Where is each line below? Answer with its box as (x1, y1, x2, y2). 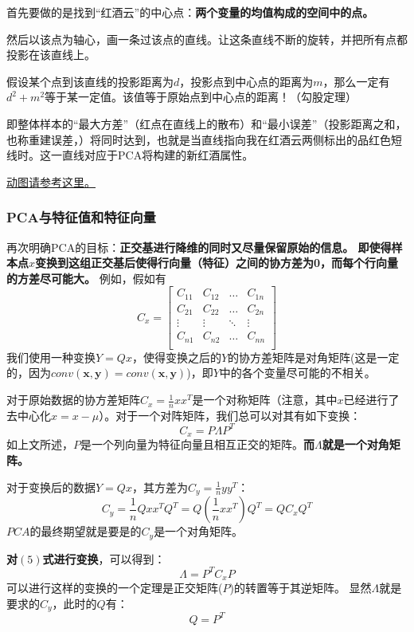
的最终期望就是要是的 (29, 523, 142, 540)
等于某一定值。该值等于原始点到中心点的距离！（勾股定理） (45, 88, 357, 105)
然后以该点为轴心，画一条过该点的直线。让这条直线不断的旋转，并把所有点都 (6, 30, 408, 47)
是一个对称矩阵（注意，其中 (192, 391, 338, 408)
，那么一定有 (322, 73, 390, 89)
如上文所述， (6, 436, 73, 453)
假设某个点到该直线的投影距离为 (6, 73, 174, 89)
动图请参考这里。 (6, 173, 96, 190)
